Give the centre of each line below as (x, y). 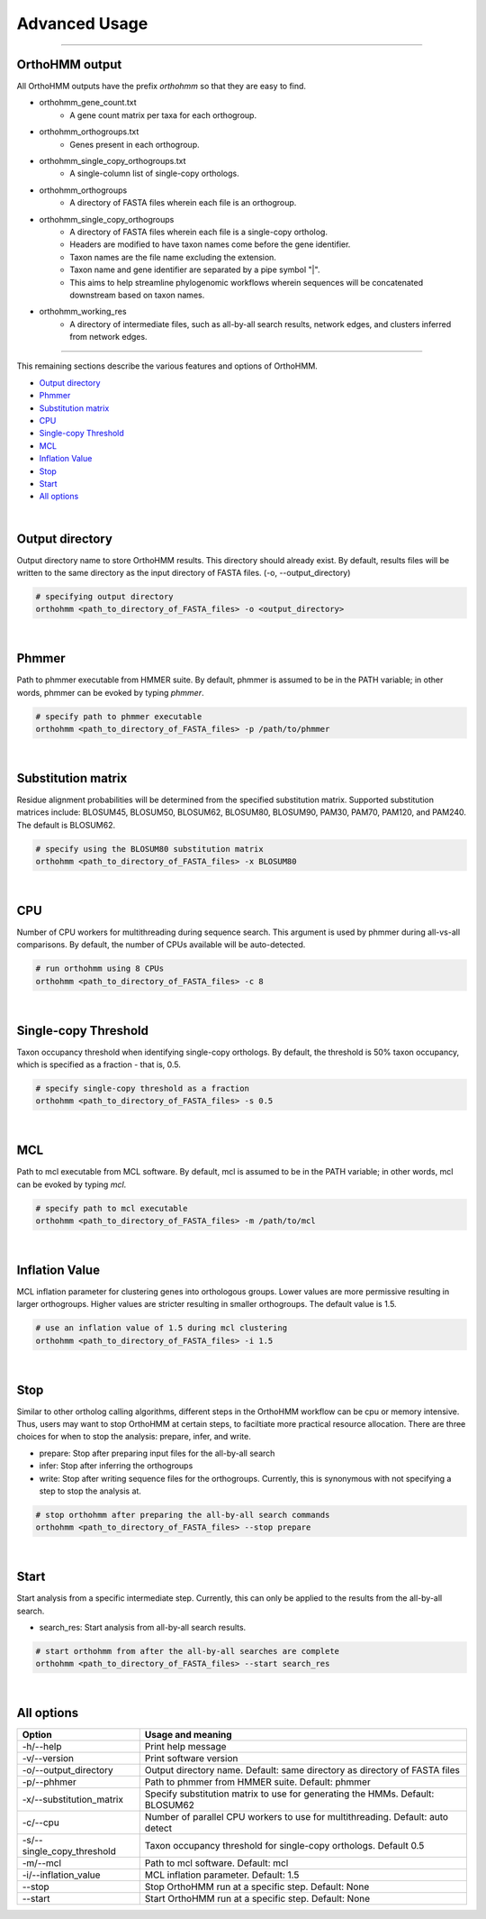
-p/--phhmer (49, 1782)
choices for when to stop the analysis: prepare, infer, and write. (134, 1437)
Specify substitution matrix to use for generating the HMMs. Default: (289, 1794)
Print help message (185, 1747)
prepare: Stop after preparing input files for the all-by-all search (157, 1453)
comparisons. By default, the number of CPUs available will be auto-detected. (161, 945)
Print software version (191, 1759)
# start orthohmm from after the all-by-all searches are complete (188, 1651)
